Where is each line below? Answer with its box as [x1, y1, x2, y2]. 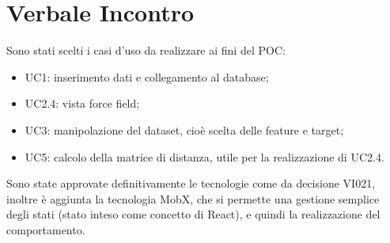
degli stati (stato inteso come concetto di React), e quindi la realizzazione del [6, 206, 381, 222]
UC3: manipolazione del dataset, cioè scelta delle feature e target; [25, 121, 344, 138]
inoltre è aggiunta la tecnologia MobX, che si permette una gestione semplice [6, 190, 380, 207]
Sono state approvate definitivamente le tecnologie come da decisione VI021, [6, 175, 376, 192]
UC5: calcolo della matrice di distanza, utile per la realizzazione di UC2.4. [25, 148, 384, 165]
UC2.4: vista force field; [25, 95, 140, 112]
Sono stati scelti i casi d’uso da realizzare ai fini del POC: [6, 42, 286, 59]
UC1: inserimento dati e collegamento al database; [25, 68, 269, 85]
